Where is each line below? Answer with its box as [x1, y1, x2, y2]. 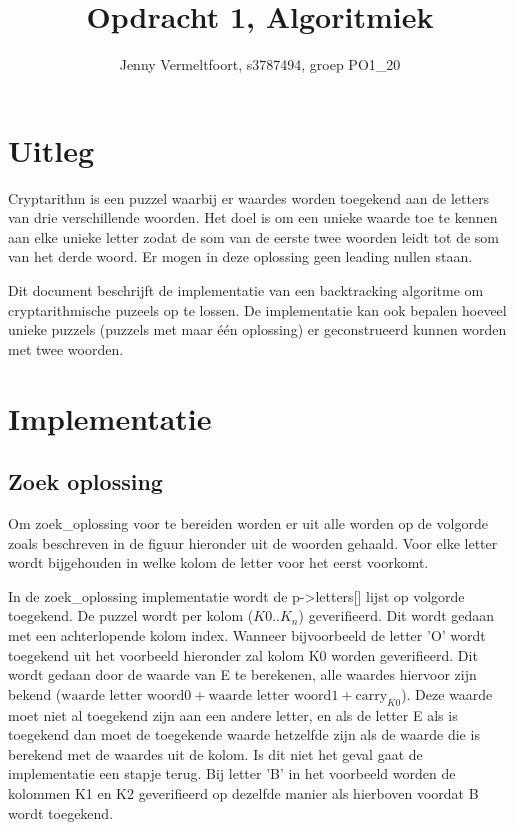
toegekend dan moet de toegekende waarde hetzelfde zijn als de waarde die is [8, 724, 480, 745]
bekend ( [8, 683, 62, 704]
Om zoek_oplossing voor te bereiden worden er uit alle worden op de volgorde [8, 512, 488, 533]
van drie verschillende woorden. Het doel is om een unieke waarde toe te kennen [8, 207, 498, 228]
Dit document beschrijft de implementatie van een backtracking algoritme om [8, 280, 484, 301]
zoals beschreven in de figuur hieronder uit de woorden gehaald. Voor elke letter [8, 532, 498, 553]
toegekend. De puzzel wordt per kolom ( [8, 605, 254, 626]
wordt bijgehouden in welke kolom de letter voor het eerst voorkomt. [8, 552, 429, 573]
